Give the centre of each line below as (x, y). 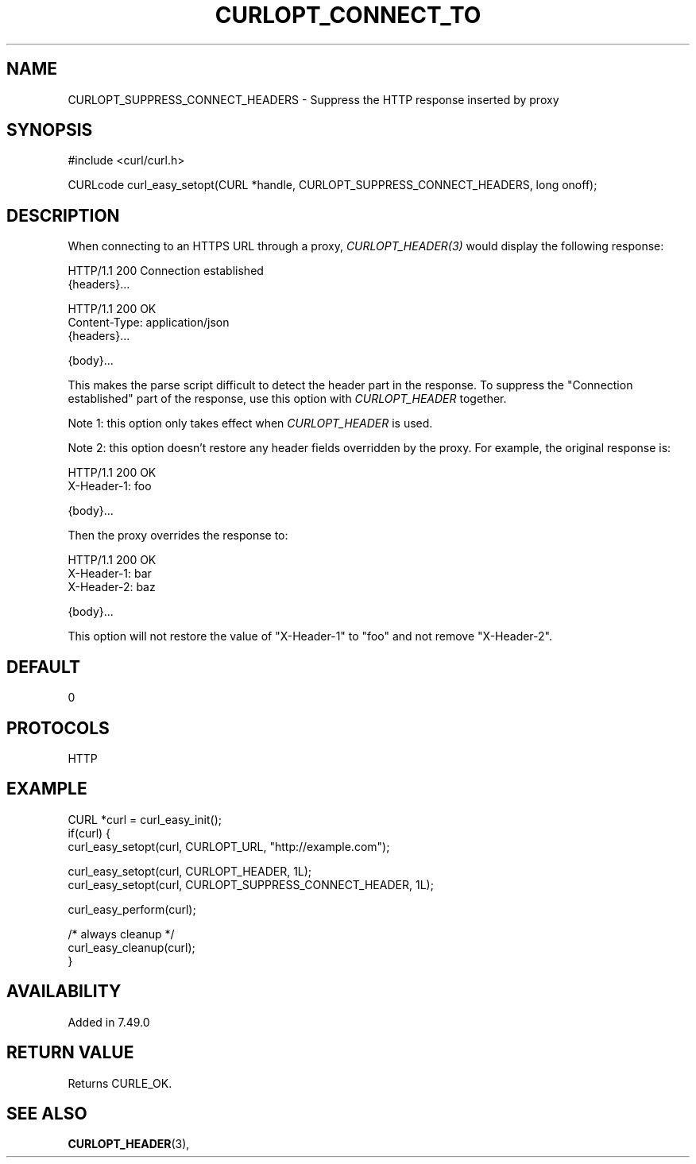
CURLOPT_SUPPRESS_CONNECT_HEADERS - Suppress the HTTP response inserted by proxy (313, 99)
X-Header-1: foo (110, 486)
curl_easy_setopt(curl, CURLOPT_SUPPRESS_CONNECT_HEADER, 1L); (251, 884)
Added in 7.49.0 (109, 1022)
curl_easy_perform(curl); (132, 909)
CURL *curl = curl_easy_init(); (145, 819)
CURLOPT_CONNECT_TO (348, 15)
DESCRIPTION (63, 215)
